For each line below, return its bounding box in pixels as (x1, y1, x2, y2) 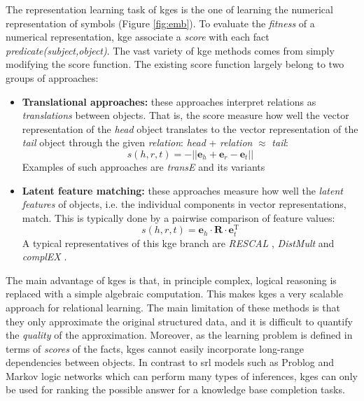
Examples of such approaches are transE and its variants (22, 159, 265, 174)
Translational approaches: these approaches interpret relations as (22, 94, 316, 108)
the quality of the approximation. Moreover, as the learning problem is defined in (6, 328, 353, 342)
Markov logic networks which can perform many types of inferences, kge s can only (6, 368, 358, 383)
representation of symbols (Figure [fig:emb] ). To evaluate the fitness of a (6, 15, 315, 30)
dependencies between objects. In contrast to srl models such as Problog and (6, 355, 335, 370)
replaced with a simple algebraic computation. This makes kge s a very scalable (6, 286, 343, 301)
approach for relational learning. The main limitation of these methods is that (6, 300, 340, 314)
